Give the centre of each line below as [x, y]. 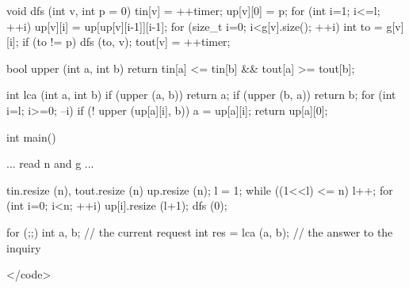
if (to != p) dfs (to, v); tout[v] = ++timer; [126, 42]
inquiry [24, 247]
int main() [31, 136]
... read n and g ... [50, 163]
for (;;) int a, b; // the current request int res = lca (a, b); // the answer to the [200, 231]
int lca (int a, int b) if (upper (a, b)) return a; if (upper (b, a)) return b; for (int [201, 95]
